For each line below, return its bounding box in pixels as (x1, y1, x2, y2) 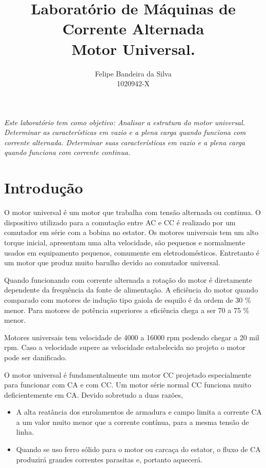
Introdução (4, 177, 83, 198)
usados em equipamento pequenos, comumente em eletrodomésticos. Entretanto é (4, 247, 259, 258)
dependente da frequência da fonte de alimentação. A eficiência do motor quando (4, 284, 258, 295)
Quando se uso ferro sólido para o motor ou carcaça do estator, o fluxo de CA (16, 444, 261, 455)
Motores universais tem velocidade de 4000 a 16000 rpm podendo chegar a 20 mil (4, 331, 259, 342)
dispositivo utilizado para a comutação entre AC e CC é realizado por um (4, 217, 236, 227)
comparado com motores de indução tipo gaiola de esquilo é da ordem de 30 (4, 294, 243, 305)
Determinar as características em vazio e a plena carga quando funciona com (4, 127, 246, 138)
